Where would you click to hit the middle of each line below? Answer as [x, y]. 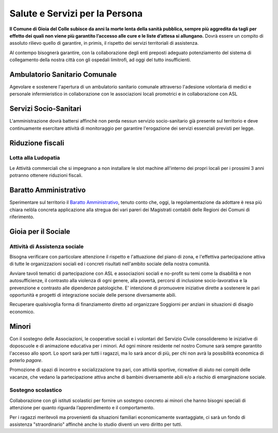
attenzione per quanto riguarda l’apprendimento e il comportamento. [82, 408]
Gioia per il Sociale [40, 231]
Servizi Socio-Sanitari [46, 109]
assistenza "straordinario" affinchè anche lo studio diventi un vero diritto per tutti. [96, 424]
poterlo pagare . [26, 360]
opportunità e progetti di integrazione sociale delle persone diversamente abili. [93, 295]
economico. [22, 311]
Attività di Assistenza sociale [47, 246]
